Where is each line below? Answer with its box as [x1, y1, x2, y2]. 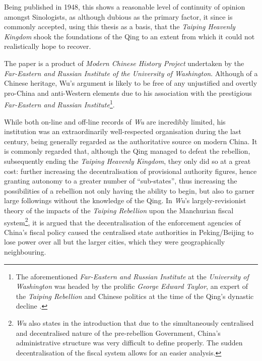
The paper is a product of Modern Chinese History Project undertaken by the [4, 57, 244, 68]
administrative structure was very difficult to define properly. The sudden [16, 337, 243, 348]
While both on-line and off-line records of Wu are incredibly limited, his [4, 116, 226, 127]
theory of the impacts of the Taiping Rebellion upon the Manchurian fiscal [4, 205, 234, 215]
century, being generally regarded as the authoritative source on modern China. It [4, 136, 257, 146]
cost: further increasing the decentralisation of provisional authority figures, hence [4, 165, 257, 176]
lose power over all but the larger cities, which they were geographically [4, 236, 225, 247]
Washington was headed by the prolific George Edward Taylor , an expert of [16, 281, 248, 291]
